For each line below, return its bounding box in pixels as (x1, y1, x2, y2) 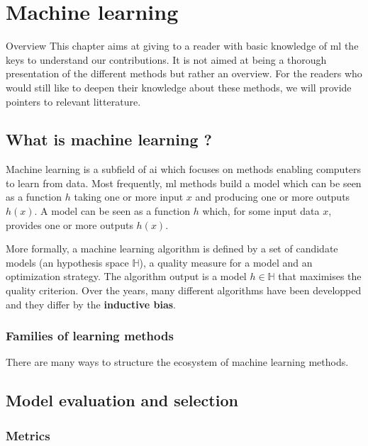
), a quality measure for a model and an (139, 255, 313, 269)
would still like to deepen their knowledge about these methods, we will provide (6, 79, 352, 94)
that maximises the (278, 269, 362, 284)
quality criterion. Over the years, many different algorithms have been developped (6, 283, 362, 298)
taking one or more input (74, 189, 184, 204)
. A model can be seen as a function (34, 204, 191, 218)
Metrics (6, 426, 50, 444)
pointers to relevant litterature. (6, 94, 141, 108)
